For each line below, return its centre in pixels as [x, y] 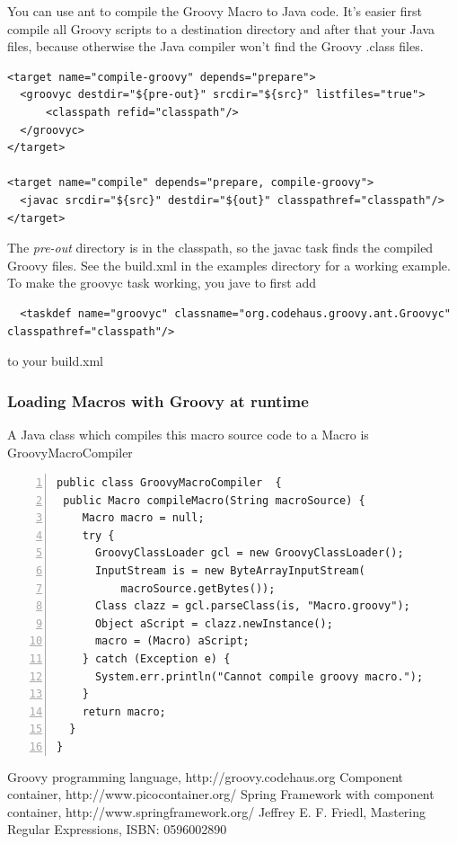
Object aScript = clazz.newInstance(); [214, 623]
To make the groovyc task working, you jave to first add [162, 283]
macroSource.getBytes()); [198, 588]
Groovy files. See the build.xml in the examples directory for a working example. [229, 265]
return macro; [124, 711]
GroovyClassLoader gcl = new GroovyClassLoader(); [249, 553]
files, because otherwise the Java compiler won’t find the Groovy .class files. [215, 46]
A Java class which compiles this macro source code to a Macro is [188, 434]
